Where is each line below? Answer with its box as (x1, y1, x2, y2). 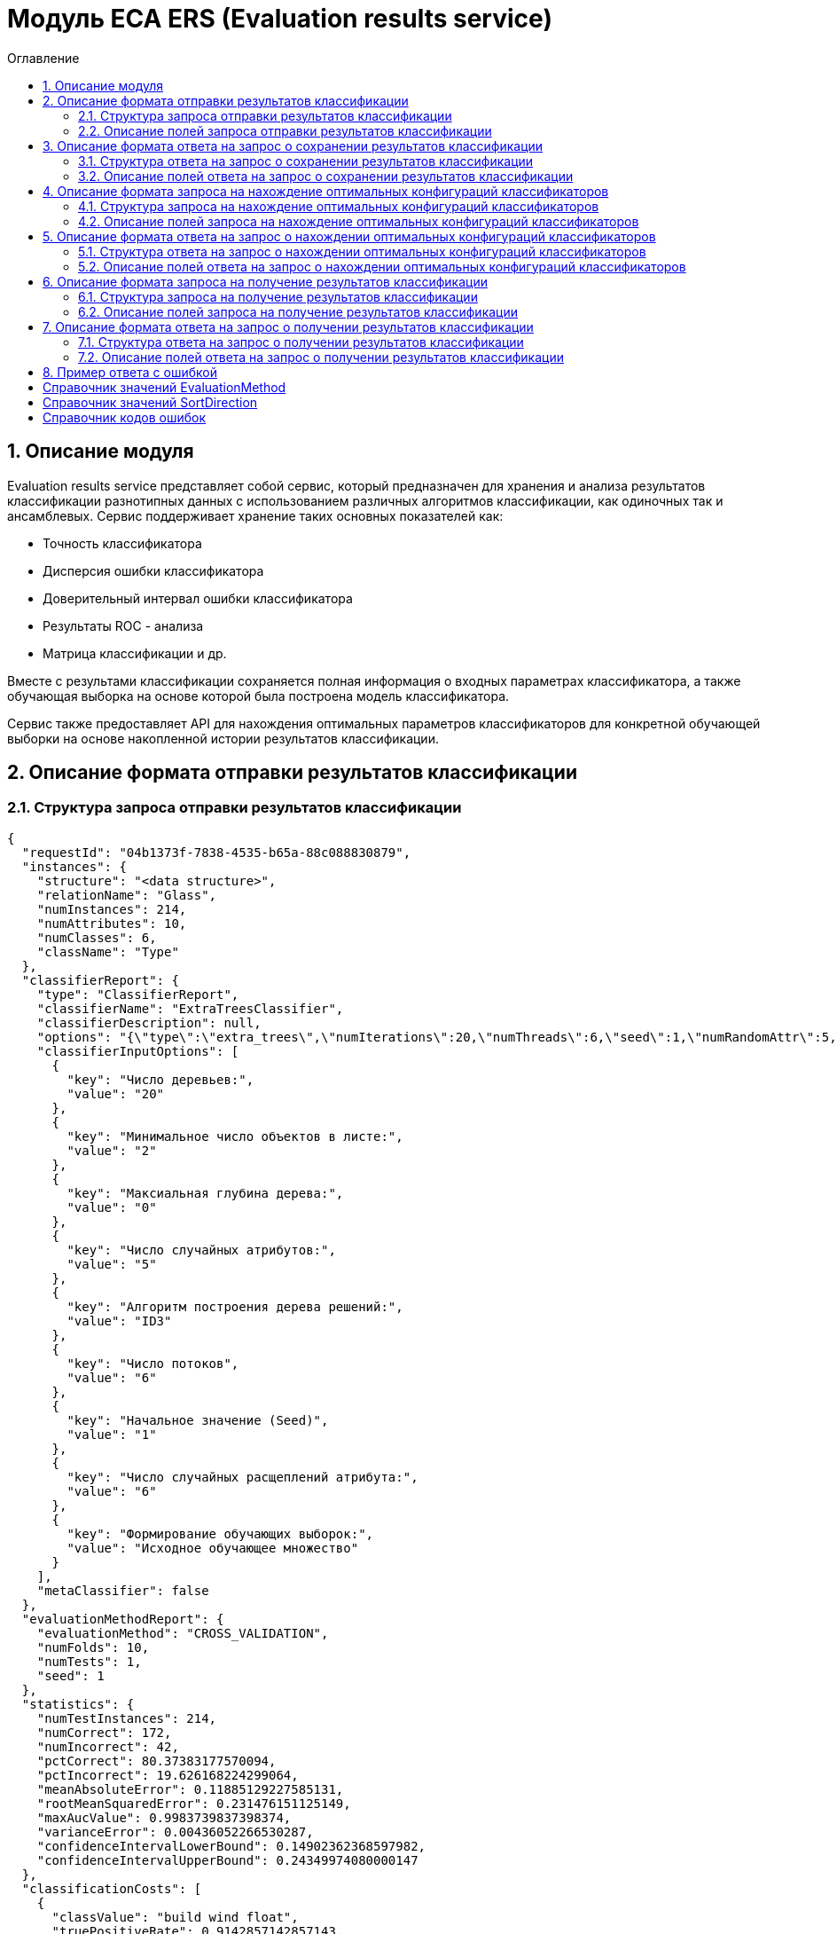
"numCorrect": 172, (36, 1725, 172, 1740)
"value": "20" (66, 1086, 165, 1101)
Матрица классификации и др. (43, 645, 227, 661)
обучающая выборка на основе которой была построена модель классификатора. (7, 688, 510, 704)
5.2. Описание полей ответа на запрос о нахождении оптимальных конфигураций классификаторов (78, 258, 686, 274)
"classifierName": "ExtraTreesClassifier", (36, 1001, 344, 1016)
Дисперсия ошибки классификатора (43, 562, 264, 578)
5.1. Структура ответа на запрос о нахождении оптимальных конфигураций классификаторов (78, 243, 646, 259)
